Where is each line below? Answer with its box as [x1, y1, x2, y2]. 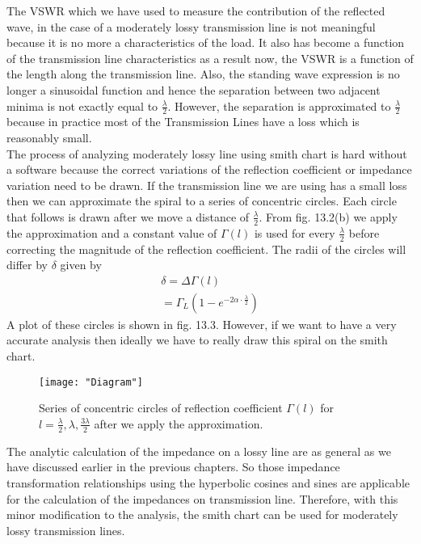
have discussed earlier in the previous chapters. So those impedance [6, 458, 340, 475]
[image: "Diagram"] [39, 376, 143, 388]
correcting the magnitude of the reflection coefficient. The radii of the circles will [6, 240, 406, 257]
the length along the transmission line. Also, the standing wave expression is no [6, 65, 400, 82]
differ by [6, 256, 48, 273]
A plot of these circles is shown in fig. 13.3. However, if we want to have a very [6, 315, 397, 332]
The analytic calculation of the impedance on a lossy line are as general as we [6, 442, 391, 459]
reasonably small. [6, 129, 92, 145]
